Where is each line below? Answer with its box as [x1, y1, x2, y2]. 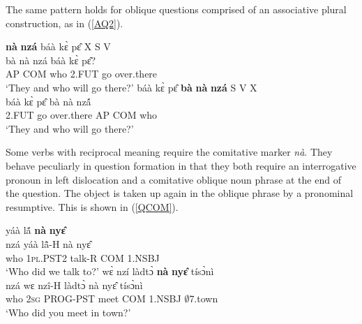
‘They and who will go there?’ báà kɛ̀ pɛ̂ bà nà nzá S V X [6, 80, 257, 94]
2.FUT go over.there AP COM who [6, 108, 158, 122]
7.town [189, 291, 218, 306]
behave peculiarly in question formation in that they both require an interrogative [6, 158, 356, 172]
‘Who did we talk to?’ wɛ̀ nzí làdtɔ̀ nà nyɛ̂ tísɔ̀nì [6, 264, 214, 279]
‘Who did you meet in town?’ [6, 304, 131, 319]
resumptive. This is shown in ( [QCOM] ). [6, 199, 179, 214]
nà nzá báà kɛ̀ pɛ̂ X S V [6, 39, 111, 54]
